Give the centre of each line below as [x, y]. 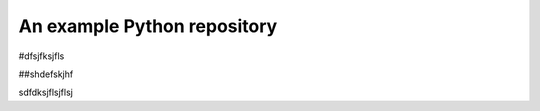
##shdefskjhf [46, 74]
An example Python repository [148, 26]
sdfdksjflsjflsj [46, 92]
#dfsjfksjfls [41, 56]
